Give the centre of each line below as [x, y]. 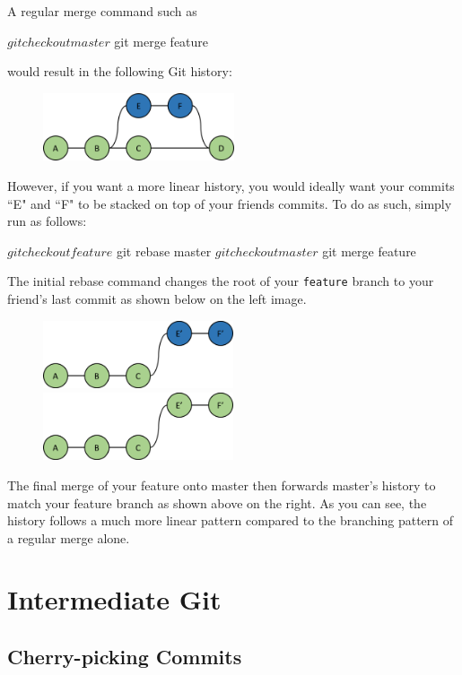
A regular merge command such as [102, 11]
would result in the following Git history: [120, 71]
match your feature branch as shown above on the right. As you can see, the [217, 502]
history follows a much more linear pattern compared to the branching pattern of [231, 520]
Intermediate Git [114, 599]
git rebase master [164, 251]
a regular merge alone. [69, 537]
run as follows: [47, 221]
